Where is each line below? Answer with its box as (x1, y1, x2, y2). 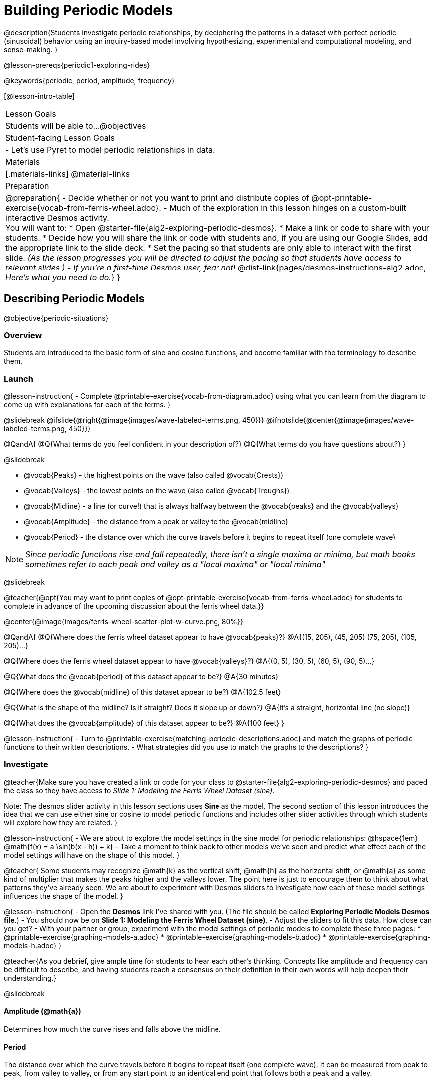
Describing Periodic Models (4, 292, 145, 305)
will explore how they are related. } (4, 818, 118, 827)
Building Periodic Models (4, 2, 173, 19)
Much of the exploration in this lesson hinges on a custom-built (169, 202, 406, 213)
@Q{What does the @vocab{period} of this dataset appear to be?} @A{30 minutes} (4, 672, 279, 681)
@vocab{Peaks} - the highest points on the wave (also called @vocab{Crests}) (24, 471, 284, 480)
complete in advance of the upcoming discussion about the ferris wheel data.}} (4, 602, 264, 611)
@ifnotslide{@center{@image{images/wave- (266, 416, 414, 425)
